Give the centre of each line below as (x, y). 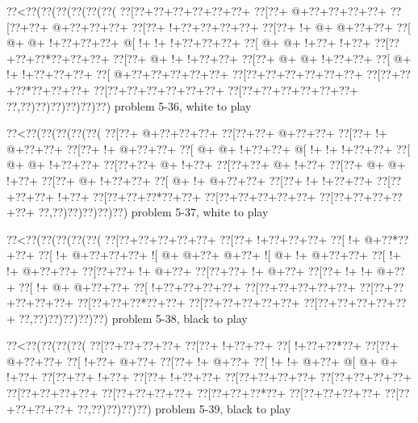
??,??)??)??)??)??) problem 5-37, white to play (153, 212)
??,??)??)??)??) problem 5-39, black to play (184, 408)
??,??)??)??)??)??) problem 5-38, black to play (133, 318)
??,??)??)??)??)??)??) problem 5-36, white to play (129, 105)
